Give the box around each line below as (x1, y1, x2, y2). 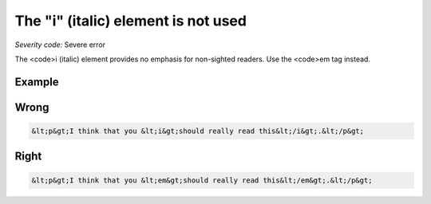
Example (14, 75, 59, 88)
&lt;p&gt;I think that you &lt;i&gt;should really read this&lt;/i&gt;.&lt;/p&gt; (31, 126, 365, 135)
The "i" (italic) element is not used (14, 12, 247, 29)
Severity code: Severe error (14, 40, 106, 49)
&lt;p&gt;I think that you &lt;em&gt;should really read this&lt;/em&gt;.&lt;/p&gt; (31, 175, 373, 185)
